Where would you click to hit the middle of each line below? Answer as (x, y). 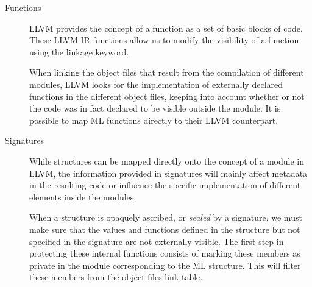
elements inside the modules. (83, 197)
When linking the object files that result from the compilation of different (167, 72)
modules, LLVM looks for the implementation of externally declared (156, 84)
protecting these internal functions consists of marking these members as (165, 253)
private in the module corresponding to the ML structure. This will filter (165, 265)
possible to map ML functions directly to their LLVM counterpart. (154, 120)
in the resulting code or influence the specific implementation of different (165, 185)
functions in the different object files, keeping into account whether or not (167, 96)
